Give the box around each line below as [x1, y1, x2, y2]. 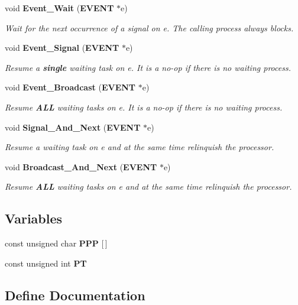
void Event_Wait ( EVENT [5, 2, 114, 14]
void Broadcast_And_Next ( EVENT [5, 160, 157, 173]
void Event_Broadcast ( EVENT [5, 81, 136, 93]
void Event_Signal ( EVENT [5, 41, 119, 54]
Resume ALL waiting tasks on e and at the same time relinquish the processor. [5, 180, 292, 193]
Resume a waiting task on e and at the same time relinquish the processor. [5, 141, 274, 153]
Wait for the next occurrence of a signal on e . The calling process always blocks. [5, 21, 294, 34]
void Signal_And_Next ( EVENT [5, 121, 141, 133]
